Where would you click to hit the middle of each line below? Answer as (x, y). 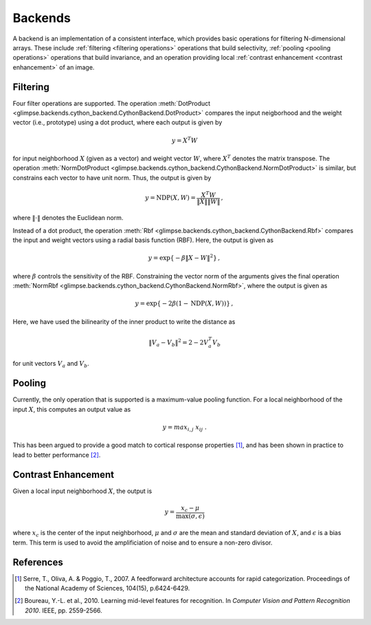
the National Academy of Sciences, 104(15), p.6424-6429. (108, 588)
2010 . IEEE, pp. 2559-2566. (64, 610)
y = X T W (185, 140)
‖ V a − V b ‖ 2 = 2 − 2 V (179, 343)
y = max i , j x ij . (185, 428)
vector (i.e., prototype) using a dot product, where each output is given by (117, 122)
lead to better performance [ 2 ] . (57, 454)
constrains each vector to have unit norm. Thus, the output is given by (112, 177)
